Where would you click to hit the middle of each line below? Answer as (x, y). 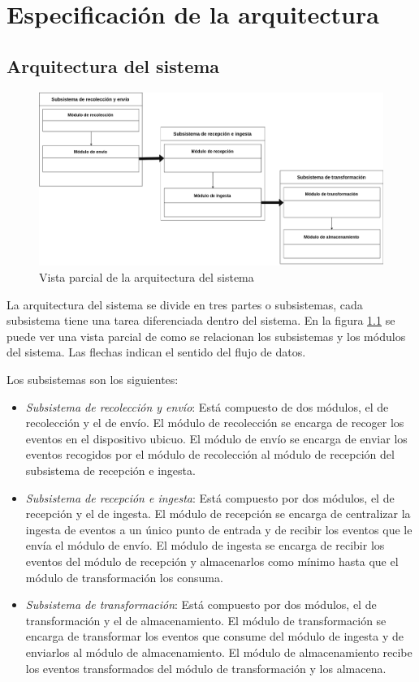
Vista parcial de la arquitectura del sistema (147, 277)
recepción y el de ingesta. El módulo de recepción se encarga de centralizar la (218, 514)
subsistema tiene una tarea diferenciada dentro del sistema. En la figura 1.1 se (201, 320)
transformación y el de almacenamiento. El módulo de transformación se (206, 620)
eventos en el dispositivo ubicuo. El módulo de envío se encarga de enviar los (216, 438)
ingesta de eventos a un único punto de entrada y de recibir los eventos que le (219, 529)
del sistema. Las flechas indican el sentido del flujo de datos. (156, 352)
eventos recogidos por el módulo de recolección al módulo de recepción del (210, 454)
